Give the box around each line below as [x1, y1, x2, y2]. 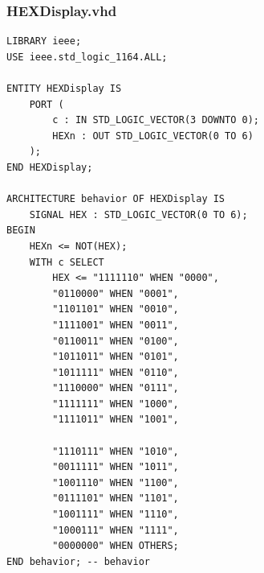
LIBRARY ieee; [6, 35, 82, 47]
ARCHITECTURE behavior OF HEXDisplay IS [6, 193, 225, 205]
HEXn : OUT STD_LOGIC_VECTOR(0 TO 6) [52, 130, 254, 142]
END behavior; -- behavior [6, 555, 150, 567]
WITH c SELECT [29, 256, 104, 268]
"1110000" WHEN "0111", [52, 382, 179, 394]
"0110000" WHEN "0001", [52, 287, 179, 299]
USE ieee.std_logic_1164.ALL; [6, 51, 168, 63]
